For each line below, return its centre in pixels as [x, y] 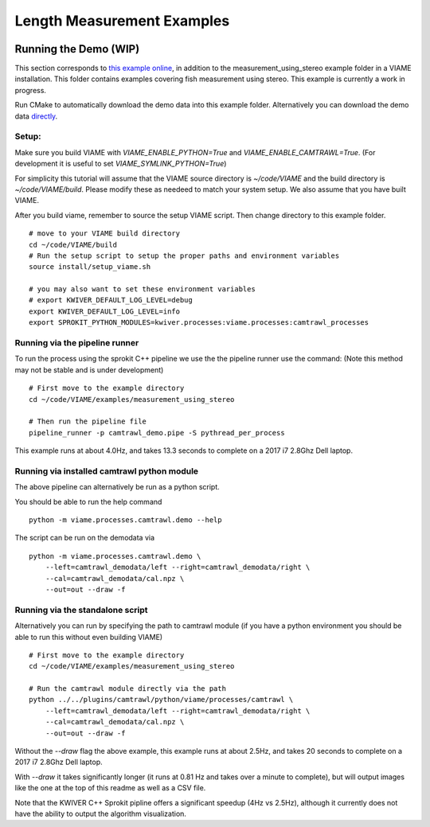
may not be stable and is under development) [89, 369]
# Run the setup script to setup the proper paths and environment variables [184, 256]
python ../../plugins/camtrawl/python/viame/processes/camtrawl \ [161, 700]
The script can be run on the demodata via [85, 538]
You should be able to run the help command [88, 501]
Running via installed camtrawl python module [107, 471]
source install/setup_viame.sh [90, 267]
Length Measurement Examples [122, 21]
